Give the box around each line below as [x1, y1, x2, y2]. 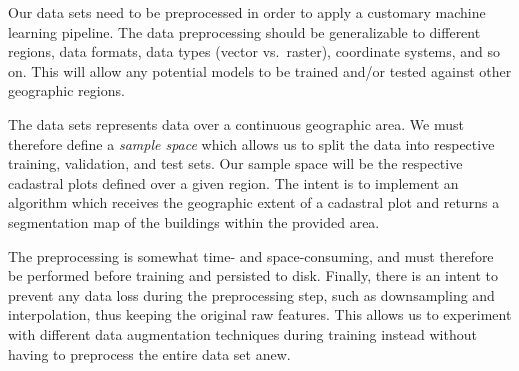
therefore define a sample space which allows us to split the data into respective [8, 133, 495, 154]
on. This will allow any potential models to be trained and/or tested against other [8, 60, 512, 81]
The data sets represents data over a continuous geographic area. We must [8, 113, 464, 134]
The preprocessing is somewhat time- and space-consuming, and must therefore [8, 245, 494, 266]
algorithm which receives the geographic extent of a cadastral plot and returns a [8, 192, 500, 213]
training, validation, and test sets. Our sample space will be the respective [8, 153, 463, 174]
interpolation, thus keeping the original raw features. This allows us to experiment [8, 304, 512, 325]
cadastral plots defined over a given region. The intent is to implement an [8, 172, 459, 193]
